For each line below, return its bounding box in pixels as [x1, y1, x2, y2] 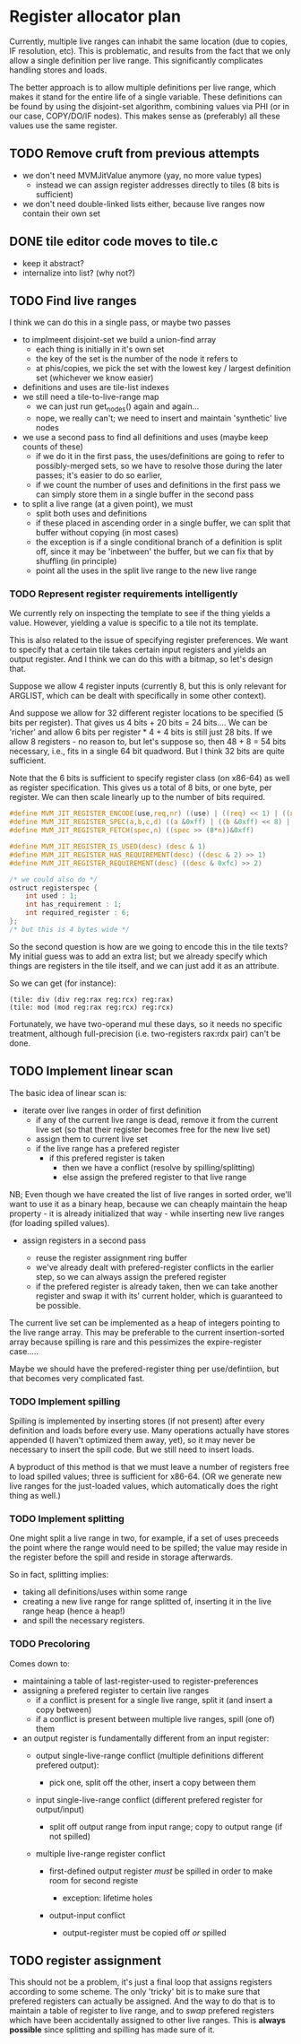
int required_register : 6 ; [25, 909, 130, 918]
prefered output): [35, 1760, 99, 1770]
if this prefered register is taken [48, 1152, 166, 1163]
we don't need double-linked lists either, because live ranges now [21, 198, 266, 209]
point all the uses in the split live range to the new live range [35, 565, 257, 576]
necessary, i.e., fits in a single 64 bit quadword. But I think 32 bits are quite [9, 746, 285, 757]
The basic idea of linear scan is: [9, 1087, 127, 1098]
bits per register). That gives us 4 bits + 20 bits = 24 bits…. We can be [9, 718, 269, 728]
